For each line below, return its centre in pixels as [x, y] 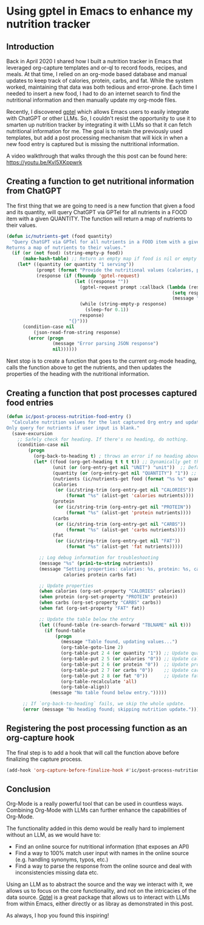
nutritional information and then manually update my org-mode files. [92, 100]
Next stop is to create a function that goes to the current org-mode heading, [102, 361]
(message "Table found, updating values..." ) [119, 642]
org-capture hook [40, 738]
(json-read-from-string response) [77, 332]
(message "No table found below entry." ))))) [108, 693]
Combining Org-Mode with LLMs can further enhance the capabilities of [97, 810]
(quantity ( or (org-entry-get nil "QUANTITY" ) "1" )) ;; [125, 473]
